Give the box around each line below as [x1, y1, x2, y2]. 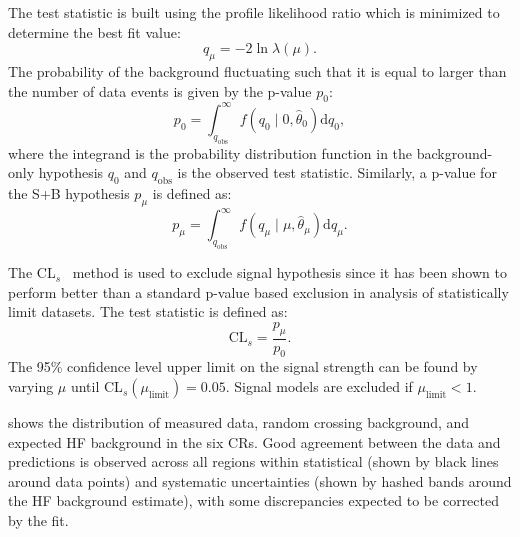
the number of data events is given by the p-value [8, 80, 312, 101]
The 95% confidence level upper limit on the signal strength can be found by [8, 356, 478, 377]
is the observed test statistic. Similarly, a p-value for [177, 162, 497, 183]
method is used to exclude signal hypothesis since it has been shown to [72, 262, 507, 283]
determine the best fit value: [8, 21, 181, 42]
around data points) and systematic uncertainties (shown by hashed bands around [8, 470, 512, 491]
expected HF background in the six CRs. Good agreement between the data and [8, 431, 501, 452]
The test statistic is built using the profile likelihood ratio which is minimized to [8, 2, 500, 22]
